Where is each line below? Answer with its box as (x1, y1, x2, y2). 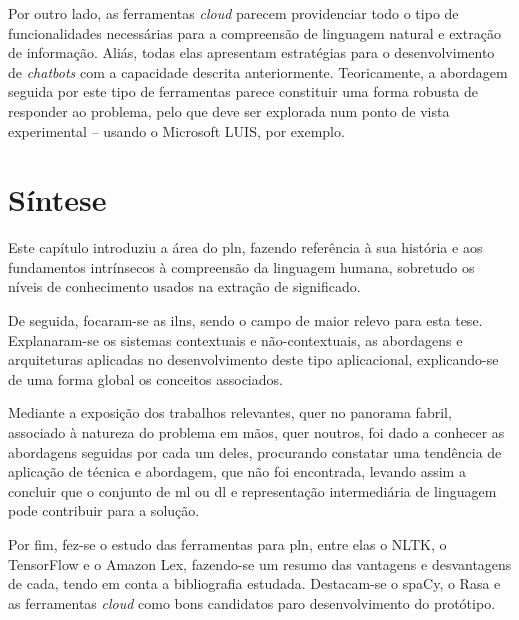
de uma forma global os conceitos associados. (8, 368, 283, 389)
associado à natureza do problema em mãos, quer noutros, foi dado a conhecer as (8, 422, 505, 443)
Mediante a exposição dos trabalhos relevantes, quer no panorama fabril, (8, 402, 452, 423)
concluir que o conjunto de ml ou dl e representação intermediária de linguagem (8, 480, 497, 501)
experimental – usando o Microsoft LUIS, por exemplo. (8, 120, 345, 141)
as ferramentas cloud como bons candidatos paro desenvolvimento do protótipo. (8, 592, 496, 613)
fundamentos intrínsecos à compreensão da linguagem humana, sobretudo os (8, 256, 475, 277)
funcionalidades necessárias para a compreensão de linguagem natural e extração (8, 22, 501, 43)
